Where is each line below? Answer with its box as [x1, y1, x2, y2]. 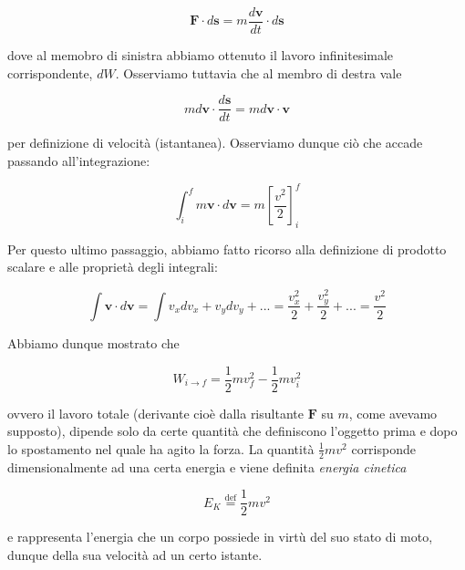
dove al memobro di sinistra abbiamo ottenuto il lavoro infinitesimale [7, 46, 394, 65]
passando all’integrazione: [7, 150, 150, 170]
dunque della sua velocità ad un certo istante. [7, 544, 263, 564]
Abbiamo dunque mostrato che [7, 333, 180, 352]
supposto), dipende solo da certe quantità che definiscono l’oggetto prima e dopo [7, 421, 458, 440]
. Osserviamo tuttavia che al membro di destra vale [115, 63, 402, 82]
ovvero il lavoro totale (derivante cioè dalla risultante [7, 403, 304, 422]
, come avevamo [348, 403, 438, 422]
